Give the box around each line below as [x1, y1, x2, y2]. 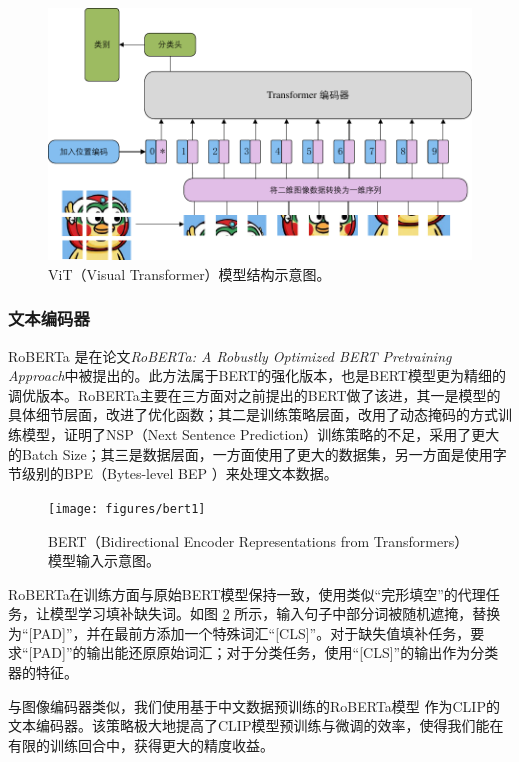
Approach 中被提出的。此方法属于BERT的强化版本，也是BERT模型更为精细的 [8, 365, 506, 386]
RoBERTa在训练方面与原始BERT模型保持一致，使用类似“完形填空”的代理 [8, 583, 486, 604]
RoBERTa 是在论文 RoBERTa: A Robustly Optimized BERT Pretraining [8, 345, 452, 366]
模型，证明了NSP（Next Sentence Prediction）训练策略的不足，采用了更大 [21, 424, 500, 445]
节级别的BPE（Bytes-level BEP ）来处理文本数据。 [8, 463, 338, 484]
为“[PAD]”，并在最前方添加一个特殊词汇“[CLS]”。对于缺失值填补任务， [8, 622, 471, 643]
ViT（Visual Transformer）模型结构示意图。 [48, 263, 331, 284]
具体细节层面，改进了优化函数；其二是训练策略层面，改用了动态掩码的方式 [8, 404, 498, 425]
